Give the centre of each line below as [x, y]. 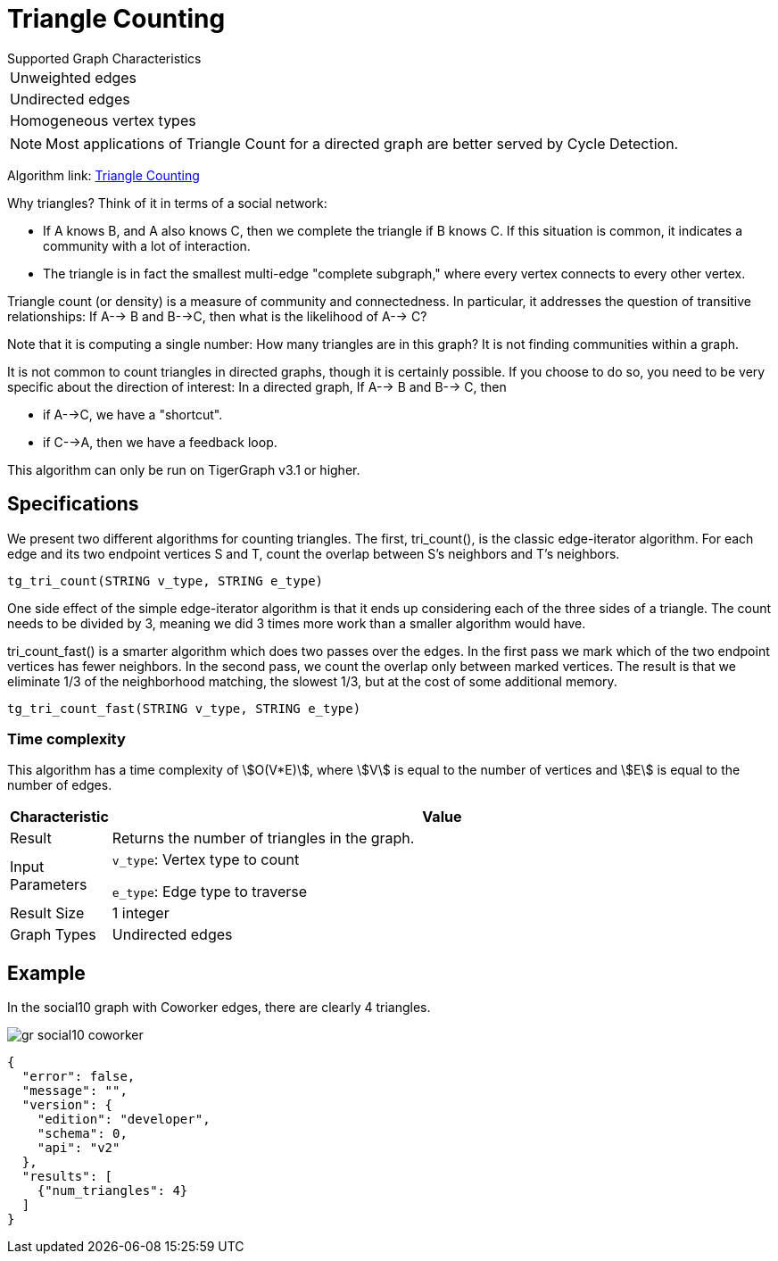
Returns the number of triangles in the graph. [263, 838]
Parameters [49, 885]
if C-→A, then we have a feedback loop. [160, 442]
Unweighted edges [74, 77]
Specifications [73, 504]
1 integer [141, 913]
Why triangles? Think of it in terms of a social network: [167, 203]
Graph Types [53, 935]
